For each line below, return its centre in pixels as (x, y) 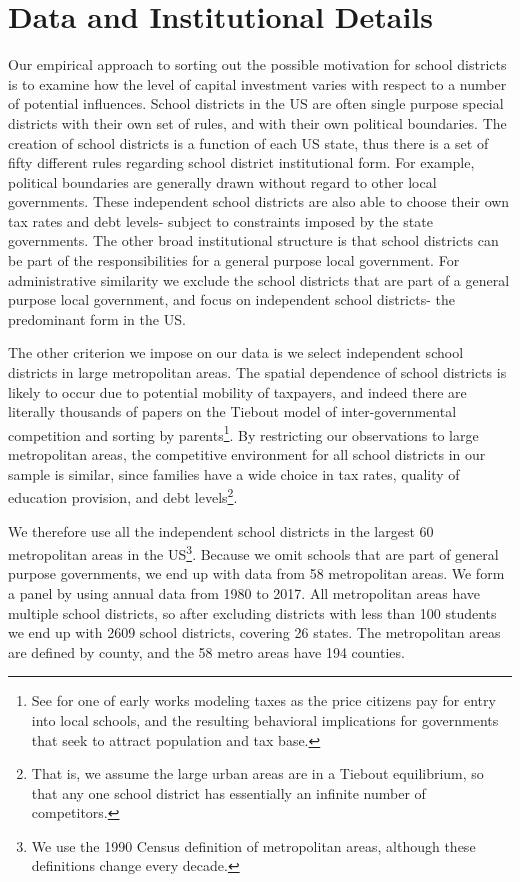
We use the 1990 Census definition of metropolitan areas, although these (253, 845)
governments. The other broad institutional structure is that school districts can (253, 240)
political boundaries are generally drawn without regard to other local (222, 181)
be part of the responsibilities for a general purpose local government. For (234, 260)
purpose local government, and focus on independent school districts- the (231, 299)
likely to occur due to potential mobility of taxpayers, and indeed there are (237, 391)
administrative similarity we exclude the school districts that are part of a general (259, 279)
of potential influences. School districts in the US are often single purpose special (256, 103)
